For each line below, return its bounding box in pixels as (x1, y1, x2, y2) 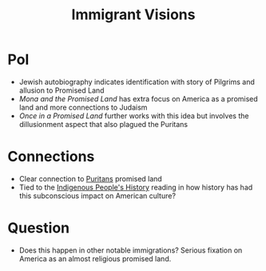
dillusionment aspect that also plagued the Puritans (18, 119, 189, 129)
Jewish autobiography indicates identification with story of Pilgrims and (18, 77, 255, 86)
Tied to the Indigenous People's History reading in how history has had (18, 182, 253, 192)
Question (7, 219, 69, 237)
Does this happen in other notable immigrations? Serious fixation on (18, 245, 243, 255)
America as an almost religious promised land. (18, 253, 172, 263)
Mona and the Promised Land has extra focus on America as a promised (18, 94, 259, 103)
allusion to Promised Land (18, 86, 105, 95)
